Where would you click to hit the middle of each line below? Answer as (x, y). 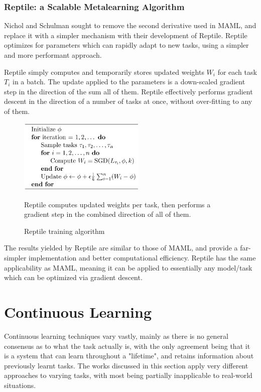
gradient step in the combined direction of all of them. (108, 214)
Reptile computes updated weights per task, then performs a (117, 204)
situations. (20, 385)
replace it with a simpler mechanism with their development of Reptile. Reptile (126, 35)
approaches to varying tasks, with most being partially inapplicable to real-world (128, 375)
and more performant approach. (53, 55)
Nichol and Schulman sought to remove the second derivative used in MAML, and (130, 25)
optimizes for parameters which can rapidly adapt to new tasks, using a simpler (126, 45)
